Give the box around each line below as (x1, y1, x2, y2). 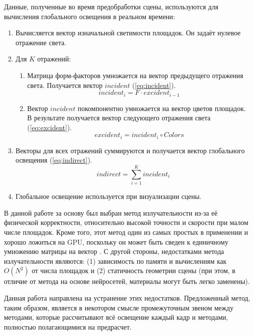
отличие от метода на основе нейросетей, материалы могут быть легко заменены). (4, 276, 250, 286)
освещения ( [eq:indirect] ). (15, 155, 92, 165)
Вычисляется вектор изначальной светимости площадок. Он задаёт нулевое (15, 28, 241, 38)
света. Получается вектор (27, 80, 102, 90)
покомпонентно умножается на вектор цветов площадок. (77, 103, 246, 113)
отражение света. (15, 37, 67, 47)
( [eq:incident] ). (132, 80, 176, 90)
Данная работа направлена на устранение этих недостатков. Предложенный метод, (4, 292, 251, 303)
